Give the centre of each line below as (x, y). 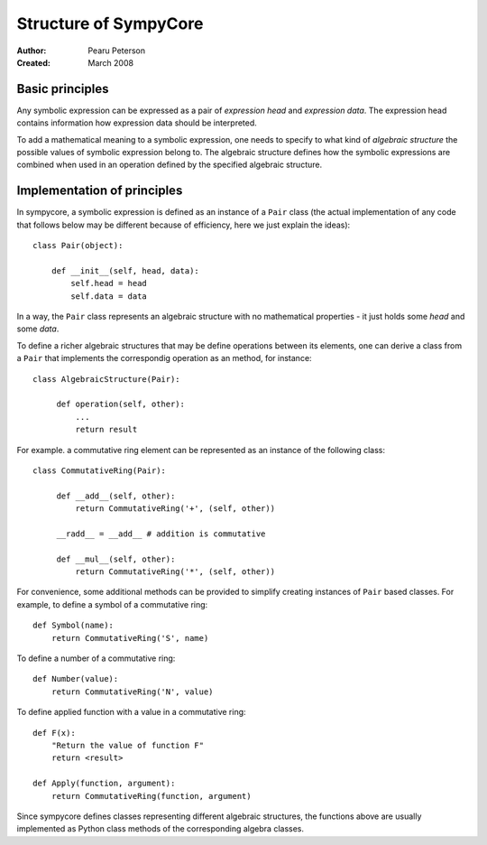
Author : (32, 51)
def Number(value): (76, 679)
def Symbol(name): (74, 626)
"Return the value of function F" (128, 745)
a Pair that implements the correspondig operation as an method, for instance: (164, 358)
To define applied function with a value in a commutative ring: (132, 712)
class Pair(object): (78, 246)
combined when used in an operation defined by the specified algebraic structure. (170, 165)
